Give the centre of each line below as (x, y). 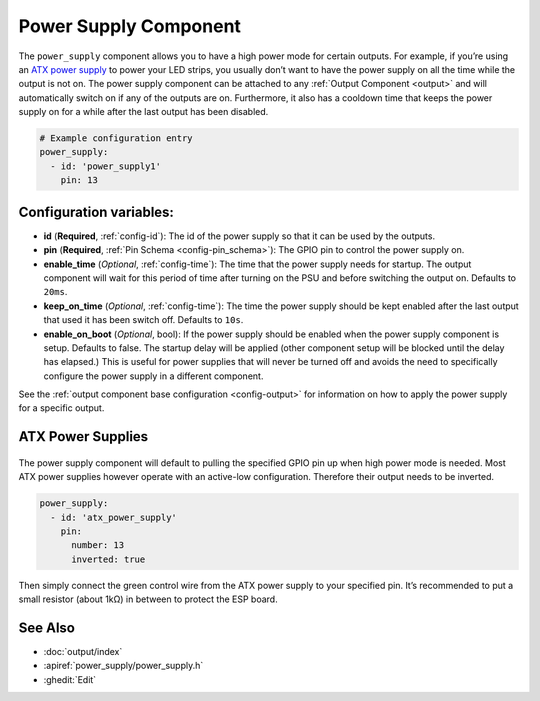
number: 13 (98, 545)
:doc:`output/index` (83, 652)
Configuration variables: (96, 211)
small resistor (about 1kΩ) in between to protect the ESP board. (148, 599)
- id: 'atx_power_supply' (113, 517)
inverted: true (108, 559)
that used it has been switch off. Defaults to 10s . (143, 320)
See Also (46, 627)
